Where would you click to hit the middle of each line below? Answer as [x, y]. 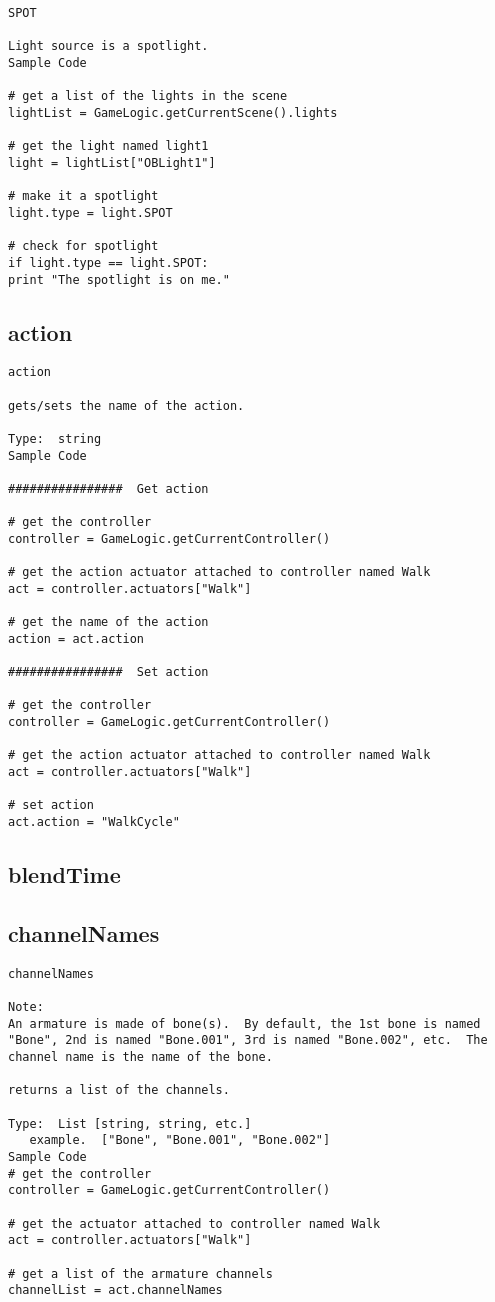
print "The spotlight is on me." [119, 279]
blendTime [64, 874]
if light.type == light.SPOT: [108, 262]
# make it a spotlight [83, 196]
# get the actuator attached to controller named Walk [194, 1223]
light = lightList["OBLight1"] [112, 162]
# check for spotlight [83, 246]
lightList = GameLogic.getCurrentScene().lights [173, 112]
